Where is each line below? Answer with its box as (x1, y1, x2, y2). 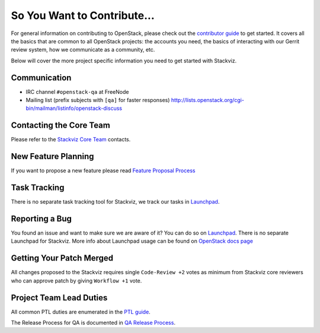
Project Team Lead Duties (11, 293, 108, 303)
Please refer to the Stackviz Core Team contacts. (11, 136, 131, 143)
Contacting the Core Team (11, 120, 111, 131)
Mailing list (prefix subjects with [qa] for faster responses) (25, 97, 170, 104)
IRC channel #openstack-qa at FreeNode (25, 88, 129, 95)
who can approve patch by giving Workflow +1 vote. (11, 277, 142, 284)
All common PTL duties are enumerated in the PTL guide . (11, 308, 151, 315)
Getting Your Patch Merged (11, 253, 114, 264)
